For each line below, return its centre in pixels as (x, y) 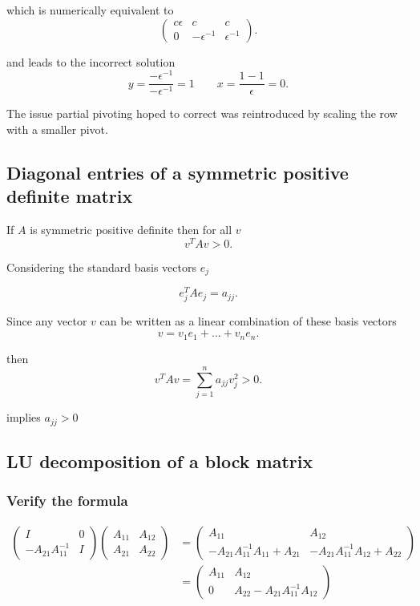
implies (24, 417)
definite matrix (70, 196)
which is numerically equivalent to (90, 10)
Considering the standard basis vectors (101, 267)
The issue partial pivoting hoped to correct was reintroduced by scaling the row (202, 113)
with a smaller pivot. (57, 129)
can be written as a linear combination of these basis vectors (248, 321)
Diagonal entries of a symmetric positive (178, 172)
